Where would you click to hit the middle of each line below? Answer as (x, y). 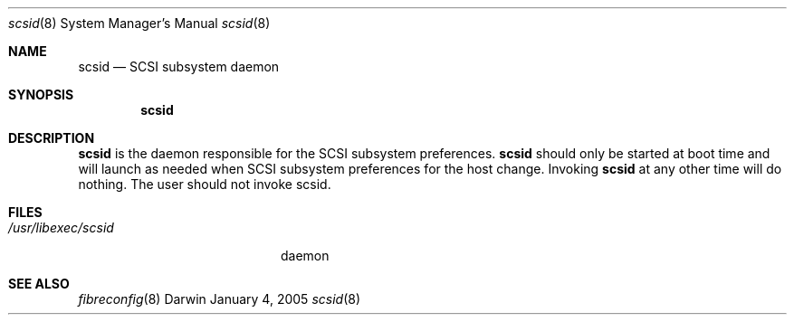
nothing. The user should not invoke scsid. (205, 184)
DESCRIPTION (52, 138)
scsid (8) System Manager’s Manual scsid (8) (139, 23)
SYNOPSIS (41, 95)
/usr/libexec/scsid (61, 227)
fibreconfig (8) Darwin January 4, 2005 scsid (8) (219, 299)
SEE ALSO (39, 284)
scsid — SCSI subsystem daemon (179, 66)
